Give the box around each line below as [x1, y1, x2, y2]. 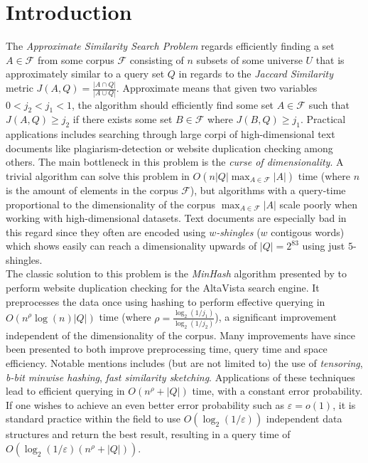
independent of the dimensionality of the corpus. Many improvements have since [6, 327, 355, 342]
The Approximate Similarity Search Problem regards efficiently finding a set [6, 38, 335, 53]
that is [315, 52, 345, 67]
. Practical [300, 112, 346, 127]
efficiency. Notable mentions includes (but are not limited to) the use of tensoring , [6, 356, 363, 371]
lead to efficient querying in [6, 383, 125, 398]
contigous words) [271, 224, 345, 239]
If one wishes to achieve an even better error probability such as [6, 397, 285, 412]
